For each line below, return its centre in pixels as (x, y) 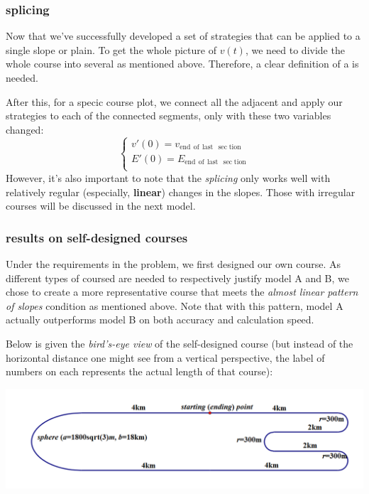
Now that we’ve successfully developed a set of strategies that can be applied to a (183, 36)
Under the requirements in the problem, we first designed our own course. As (173, 263)
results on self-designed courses (97, 237)
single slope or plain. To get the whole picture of (111, 49)
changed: (25, 129)
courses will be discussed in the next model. (101, 206)
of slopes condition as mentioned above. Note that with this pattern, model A (175, 305)
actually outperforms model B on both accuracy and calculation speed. (160, 320)
